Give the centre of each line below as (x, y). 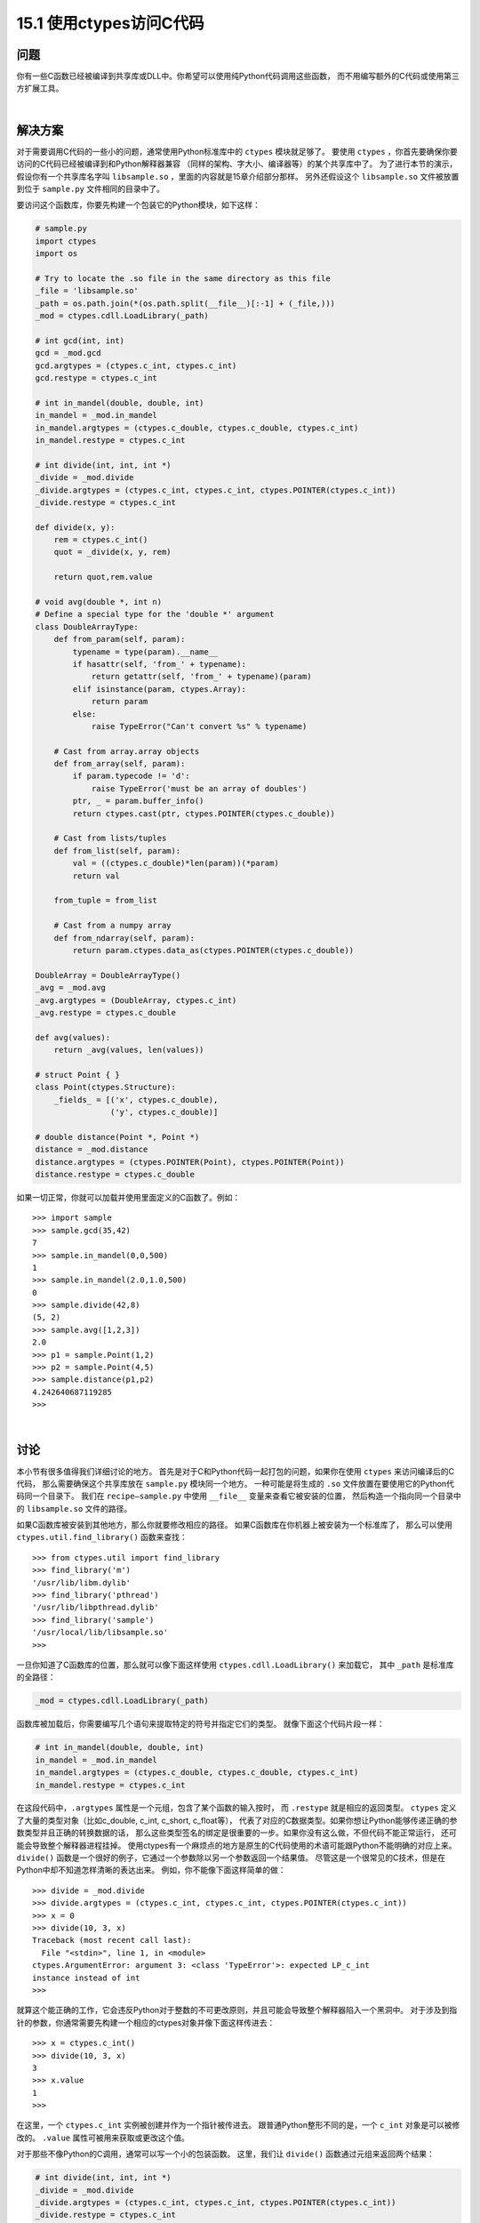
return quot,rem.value (103, 577)
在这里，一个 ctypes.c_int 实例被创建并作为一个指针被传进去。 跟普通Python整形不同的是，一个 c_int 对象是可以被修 (238, 2125)
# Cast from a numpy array (113, 926)
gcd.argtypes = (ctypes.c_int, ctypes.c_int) (136, 365)
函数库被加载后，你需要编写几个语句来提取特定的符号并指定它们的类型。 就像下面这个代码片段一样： (200, 1724)
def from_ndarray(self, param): (124, 938)
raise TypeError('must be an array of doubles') (199, 788)
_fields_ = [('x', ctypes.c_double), (136, 1099)
